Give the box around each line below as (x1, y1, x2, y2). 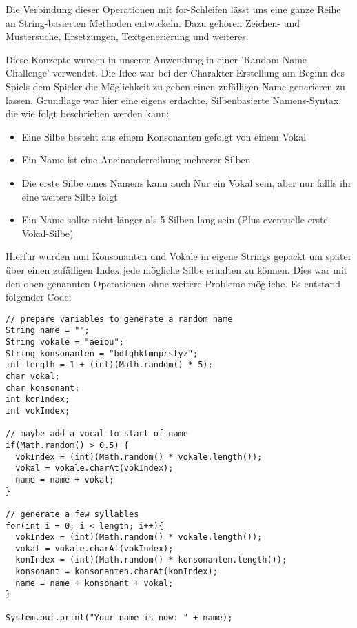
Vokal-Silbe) (21, 225, 74, 240)
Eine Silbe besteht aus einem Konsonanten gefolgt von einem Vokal (21, 129, 307, 143)
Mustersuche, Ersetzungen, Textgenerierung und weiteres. (6, 29, 249, 43)
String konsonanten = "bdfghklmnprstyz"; (6, 348, 198, 358)
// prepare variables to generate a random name (6, 314, 233, 324)
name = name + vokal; (15, 474, 114, 485)
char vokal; (6, 371, 60, 381)
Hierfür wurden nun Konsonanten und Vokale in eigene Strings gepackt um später (6, 249, 352, 263)
